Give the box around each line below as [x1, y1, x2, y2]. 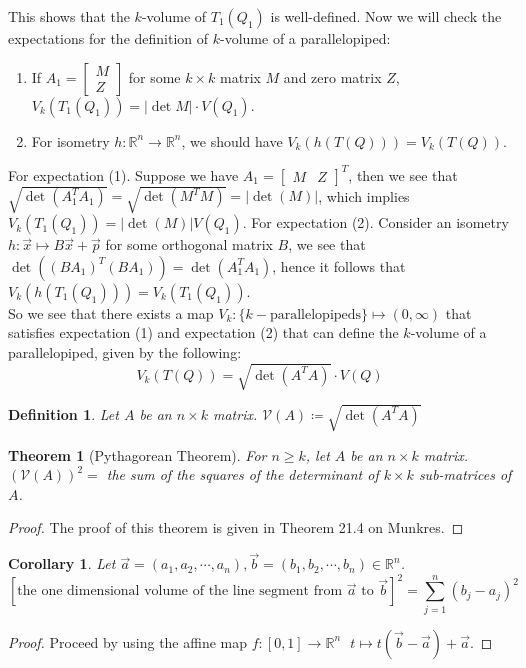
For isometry [31, 130, 110, 151]
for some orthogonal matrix [105, 234, 273, 255]
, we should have [181, 130, 283, 151]
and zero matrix [283, 66, 382, 87]
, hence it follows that [272, 255, 406, 276]
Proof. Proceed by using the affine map [8, 631, 248, 652]
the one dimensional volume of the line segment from [17, 584, 343, 599]
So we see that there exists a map [8, 302, 214, 323]
